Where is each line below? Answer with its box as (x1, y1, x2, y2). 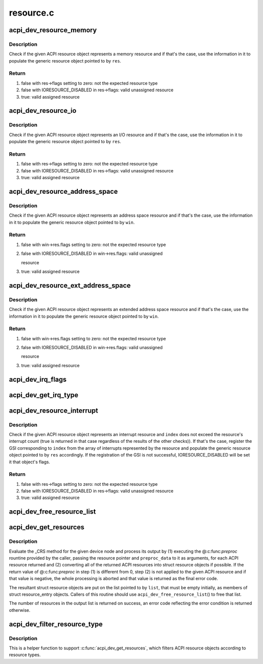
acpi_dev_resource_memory (9, 26, 97, 34)
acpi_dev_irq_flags (9, 375, 67, 383)
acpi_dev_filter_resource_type (9, 620, 103, 628)
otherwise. (9, 607, 31, 613)
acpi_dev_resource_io (9, 106, 76, 115)
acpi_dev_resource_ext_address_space (9, 281, 131, 290)
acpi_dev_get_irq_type (9, 391, 79, 399)
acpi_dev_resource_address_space (9, 187, 118, 195)
